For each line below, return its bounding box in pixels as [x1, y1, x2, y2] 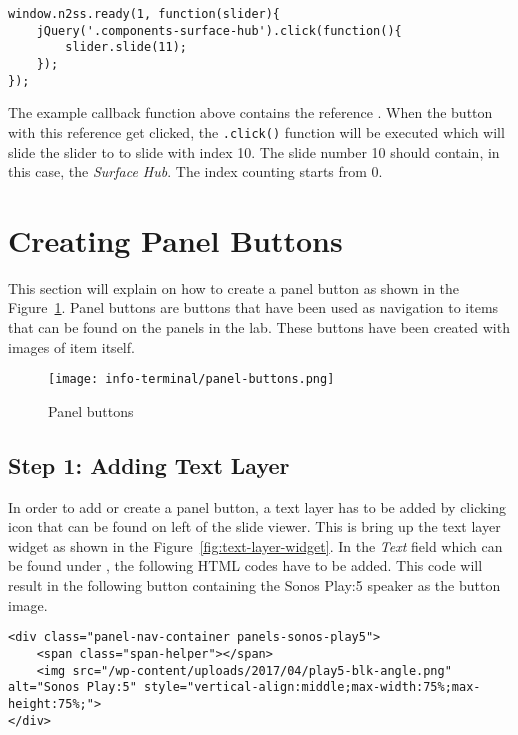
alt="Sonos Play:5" [8, 680, 137, 695]
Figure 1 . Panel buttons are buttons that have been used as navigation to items [8, 297, 499, 318]
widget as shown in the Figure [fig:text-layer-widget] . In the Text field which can [8, 535, 503, 556]
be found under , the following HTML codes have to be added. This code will [8, 555, 483, 576]
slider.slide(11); [65, 40, 187, 55]
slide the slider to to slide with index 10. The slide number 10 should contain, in [8, 141, 500, 162]
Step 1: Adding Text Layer [8, 449, 290, 480]
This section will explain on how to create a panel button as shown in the [8, 277, 460, 298]
